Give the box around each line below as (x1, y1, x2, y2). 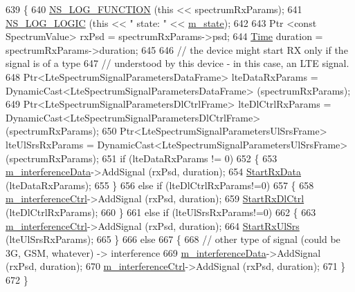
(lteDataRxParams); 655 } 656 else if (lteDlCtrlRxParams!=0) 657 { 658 (6, 177, 314, 192)
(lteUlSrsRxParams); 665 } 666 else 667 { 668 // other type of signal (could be (6, 232, 340, 246)
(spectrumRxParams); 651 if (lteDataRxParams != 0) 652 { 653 (6, 150, 277, 165)
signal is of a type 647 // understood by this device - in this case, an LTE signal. (6, 56, 349, 70)
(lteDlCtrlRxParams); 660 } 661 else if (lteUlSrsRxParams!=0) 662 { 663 (6, 204, 316, 219)
